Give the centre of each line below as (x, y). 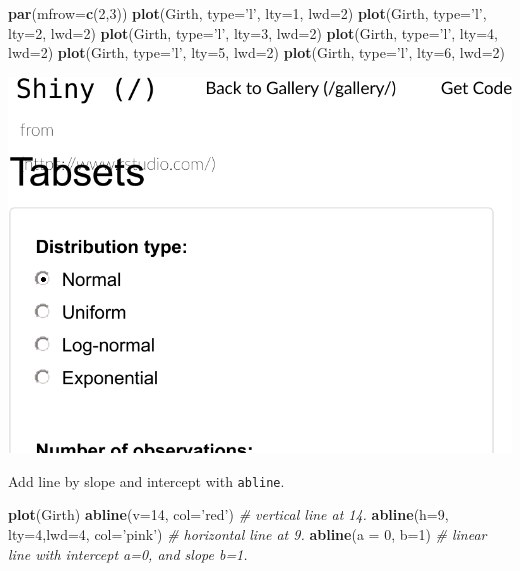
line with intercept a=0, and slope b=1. (128, 553)
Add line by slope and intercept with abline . (146, 480)
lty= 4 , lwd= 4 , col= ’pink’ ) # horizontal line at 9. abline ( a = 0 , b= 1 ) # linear (247, 534)
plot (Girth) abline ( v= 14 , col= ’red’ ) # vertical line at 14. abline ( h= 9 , (228, 514)
